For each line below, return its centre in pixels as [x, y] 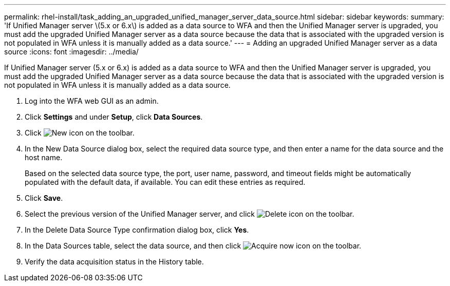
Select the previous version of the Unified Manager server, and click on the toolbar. [190, 214]
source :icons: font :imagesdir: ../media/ [71, 52]
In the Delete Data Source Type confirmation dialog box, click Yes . [137, 230]
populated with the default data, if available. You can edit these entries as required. [165, 182]
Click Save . [44, 198]
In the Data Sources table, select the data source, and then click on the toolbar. [193, 246]
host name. [44, 157]
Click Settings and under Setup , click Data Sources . [114, 117]
